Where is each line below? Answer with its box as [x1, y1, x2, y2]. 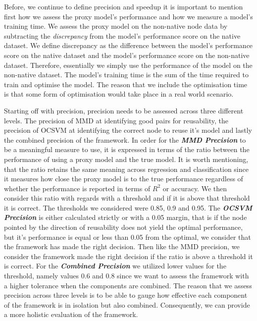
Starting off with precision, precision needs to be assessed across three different [4, 105, 244, 115]
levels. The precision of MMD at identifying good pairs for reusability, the [4, 115, 228, 125]
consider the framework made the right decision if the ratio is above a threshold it [4, 251, 253, 261]
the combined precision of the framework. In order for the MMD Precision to [4, 134, 246, 145]
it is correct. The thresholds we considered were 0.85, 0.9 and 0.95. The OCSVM [4, 202, 253, 213]
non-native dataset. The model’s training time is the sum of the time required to [4, 69, 249, 80]
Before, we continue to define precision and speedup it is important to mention [4, 1, 243, 11]
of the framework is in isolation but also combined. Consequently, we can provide [4, 299, 250, 310]
